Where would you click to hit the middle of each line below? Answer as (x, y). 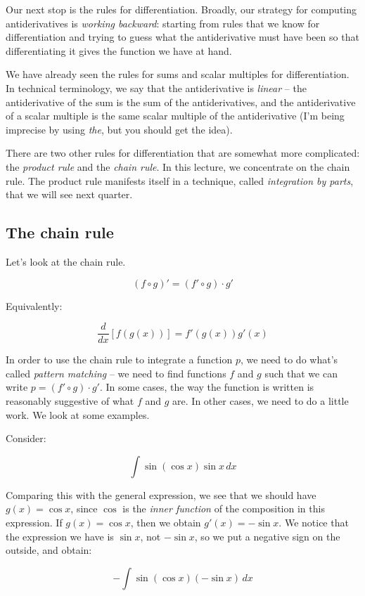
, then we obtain (166, 522)
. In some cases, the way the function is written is (207, 387)
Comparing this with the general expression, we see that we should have (161, 494)
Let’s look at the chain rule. (66, 261)
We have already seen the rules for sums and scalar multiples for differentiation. (178, 74)
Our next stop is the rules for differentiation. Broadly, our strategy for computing (181, 9)
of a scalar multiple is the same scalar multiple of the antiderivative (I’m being (175, 116)
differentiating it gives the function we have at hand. (119, 50)
